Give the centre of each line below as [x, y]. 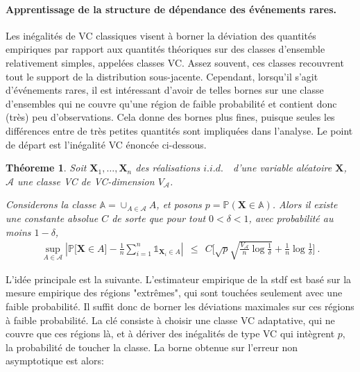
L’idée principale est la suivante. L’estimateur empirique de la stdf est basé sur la [179, 279]
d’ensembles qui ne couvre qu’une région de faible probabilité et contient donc [171, 103]
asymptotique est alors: [55, 361]
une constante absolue [52, 218]
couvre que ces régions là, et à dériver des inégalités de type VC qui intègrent [170, 333]
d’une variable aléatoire [283, 168]
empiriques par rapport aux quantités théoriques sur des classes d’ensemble [165, 49]
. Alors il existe [305, 204]
